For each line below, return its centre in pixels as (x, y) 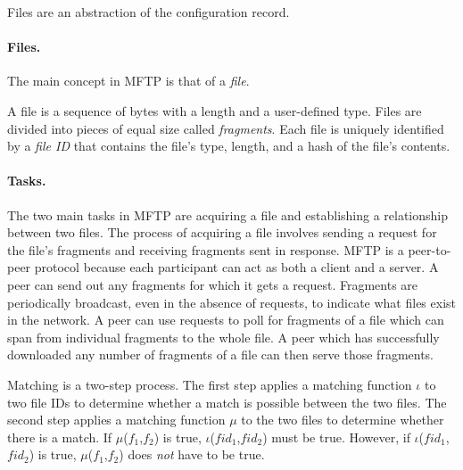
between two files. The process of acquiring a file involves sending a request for (222, 232)
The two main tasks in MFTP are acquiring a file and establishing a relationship (228, 214)
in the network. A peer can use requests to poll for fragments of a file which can (226, 320)
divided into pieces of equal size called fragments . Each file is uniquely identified (226, 128)
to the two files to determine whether (343, 420)
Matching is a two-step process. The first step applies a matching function (210, 384)
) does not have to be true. (192, 454)
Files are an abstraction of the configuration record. (149, 12)
